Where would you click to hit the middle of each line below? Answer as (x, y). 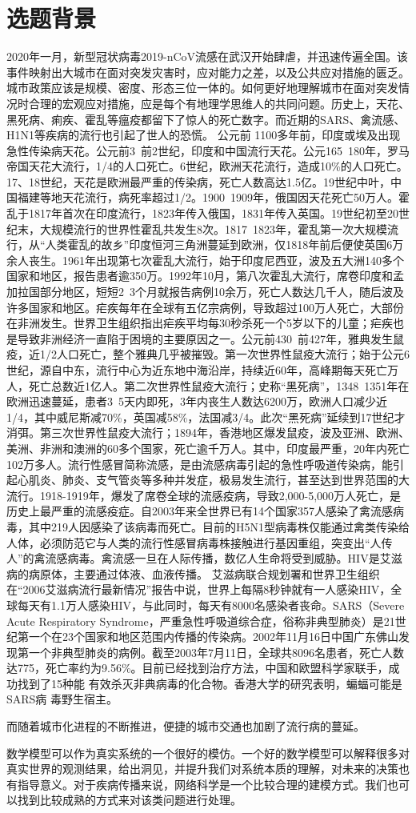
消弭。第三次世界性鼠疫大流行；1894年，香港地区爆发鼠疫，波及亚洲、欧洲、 (208, 433)
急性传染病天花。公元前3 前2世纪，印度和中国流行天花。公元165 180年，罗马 (208, 150)
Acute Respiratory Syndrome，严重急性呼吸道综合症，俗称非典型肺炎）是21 (201, 621)
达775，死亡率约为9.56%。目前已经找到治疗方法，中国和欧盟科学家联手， (198, 668)
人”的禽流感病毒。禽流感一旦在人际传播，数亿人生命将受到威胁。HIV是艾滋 (204, 558)
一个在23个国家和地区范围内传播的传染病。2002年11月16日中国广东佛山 (213, 637)
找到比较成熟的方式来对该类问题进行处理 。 (129, 800)
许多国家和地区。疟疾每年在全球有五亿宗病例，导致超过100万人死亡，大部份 (205, 307)
